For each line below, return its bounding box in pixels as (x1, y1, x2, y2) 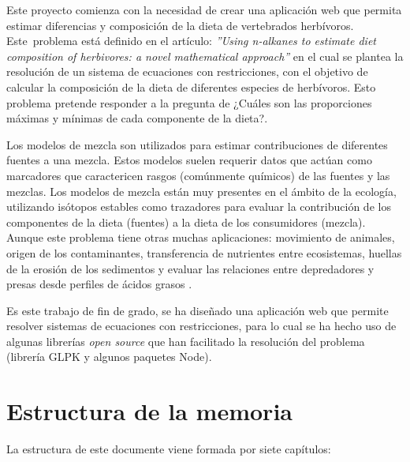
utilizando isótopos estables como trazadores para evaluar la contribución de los (6, 198, 391, 215)
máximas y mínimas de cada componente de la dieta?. (6, 110, 268, 126)
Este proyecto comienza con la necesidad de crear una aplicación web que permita (6, 2, 402, 17)
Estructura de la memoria (6, 395, 293, 427)
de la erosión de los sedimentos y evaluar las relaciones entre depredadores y (6, 260, 375, 276)
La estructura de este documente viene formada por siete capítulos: (6, 441, 331, 457)
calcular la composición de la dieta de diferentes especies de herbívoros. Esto (6, 78, 376, 95)
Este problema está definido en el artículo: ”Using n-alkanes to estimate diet (6, 32, 376, 49)
